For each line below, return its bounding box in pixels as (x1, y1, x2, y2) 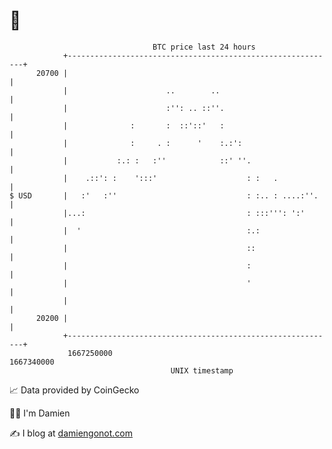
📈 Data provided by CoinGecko (9, 384, 140, 396)
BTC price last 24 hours (152, 42, 256, 52)
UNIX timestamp (170, 365, 234, 376)
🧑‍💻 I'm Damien (9, 407, 71, 419)
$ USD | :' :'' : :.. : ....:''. (9, 190, 319, 201)
